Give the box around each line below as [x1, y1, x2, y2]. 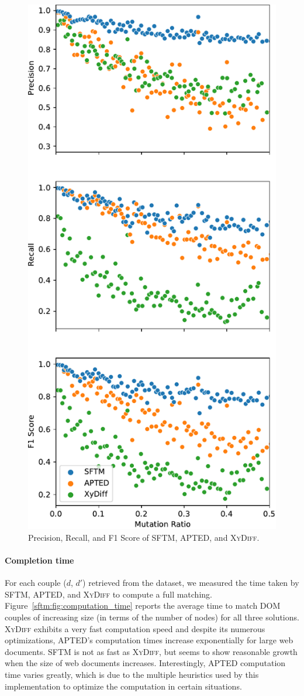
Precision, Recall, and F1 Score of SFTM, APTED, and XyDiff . [28, 531, 260, 543]
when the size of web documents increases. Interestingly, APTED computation [5, 657, 286, 669]
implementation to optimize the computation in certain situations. [5, 680, 242, 692]
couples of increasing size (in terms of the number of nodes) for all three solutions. [5, 610, 299, 623]
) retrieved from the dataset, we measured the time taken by [82, 576, 299, 589]
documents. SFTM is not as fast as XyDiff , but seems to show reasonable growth [5, 645, 298, 657]
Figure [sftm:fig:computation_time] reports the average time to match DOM [5, 599, 281, 612]
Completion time [5, 554, 74, 566]
